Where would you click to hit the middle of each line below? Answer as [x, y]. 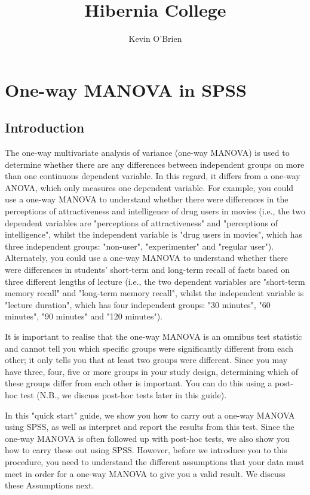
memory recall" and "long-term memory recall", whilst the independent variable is [154, 293]
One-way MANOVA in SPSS [126, 89]
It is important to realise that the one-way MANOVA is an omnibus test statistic [154, 336]
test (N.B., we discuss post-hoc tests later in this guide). [124, 394]
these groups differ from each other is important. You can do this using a [139, 383]
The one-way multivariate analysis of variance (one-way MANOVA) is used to [147, 153]
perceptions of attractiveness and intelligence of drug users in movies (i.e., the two [155, 211]
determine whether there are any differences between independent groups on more [155, 164]
